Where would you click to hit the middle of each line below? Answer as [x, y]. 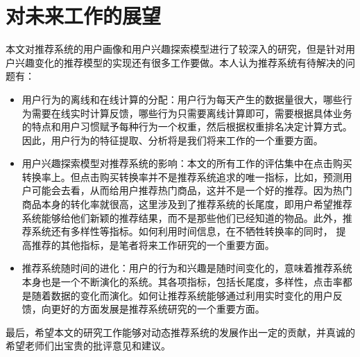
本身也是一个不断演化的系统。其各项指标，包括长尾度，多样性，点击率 [182, 282]
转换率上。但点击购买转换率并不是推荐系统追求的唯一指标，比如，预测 [182, 176]
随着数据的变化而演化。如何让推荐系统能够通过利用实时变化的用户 [182, 295]
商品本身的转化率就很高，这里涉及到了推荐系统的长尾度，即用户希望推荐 [187, 204]
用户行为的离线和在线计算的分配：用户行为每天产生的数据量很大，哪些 [182, 99]
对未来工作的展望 [84, 16]
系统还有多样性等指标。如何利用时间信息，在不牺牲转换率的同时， [182, 231]
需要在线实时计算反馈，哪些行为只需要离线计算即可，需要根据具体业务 [192, 113]
